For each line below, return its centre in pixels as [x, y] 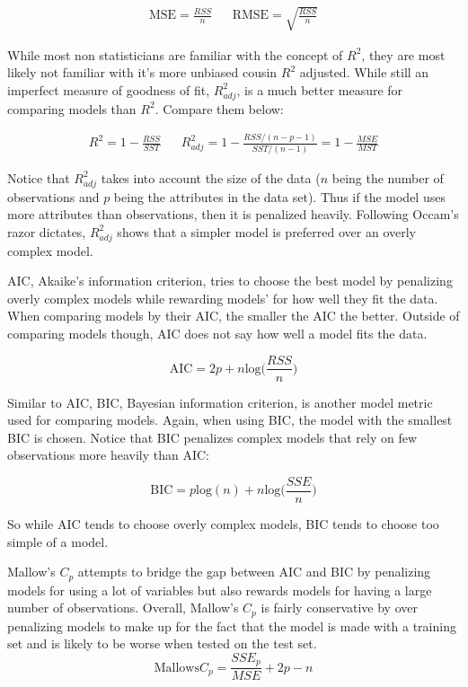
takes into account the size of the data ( [211, 177]
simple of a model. [58, 541]
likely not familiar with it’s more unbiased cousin [142, 72]
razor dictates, [47, 231]
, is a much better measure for [320, 89]
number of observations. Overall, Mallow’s [123, 608]
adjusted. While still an [364, 72]
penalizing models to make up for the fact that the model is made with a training [232, 625]
